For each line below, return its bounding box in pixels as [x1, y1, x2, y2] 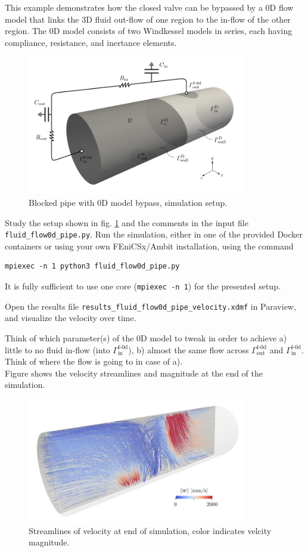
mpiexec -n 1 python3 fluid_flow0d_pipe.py [5, 262, 180, 271]
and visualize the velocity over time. [5, 312, 136, 324]
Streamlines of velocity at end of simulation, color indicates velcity [29, 524, 272, 536]
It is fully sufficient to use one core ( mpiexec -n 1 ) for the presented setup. [5, 280, 281, 292]
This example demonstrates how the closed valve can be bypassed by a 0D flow [5, 1, 294, 13]
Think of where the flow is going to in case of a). [5, 355, 183, 368]
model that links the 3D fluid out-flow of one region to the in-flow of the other [5, 13, 291, 25]
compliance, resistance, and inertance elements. [5, 36, 177, 48]
